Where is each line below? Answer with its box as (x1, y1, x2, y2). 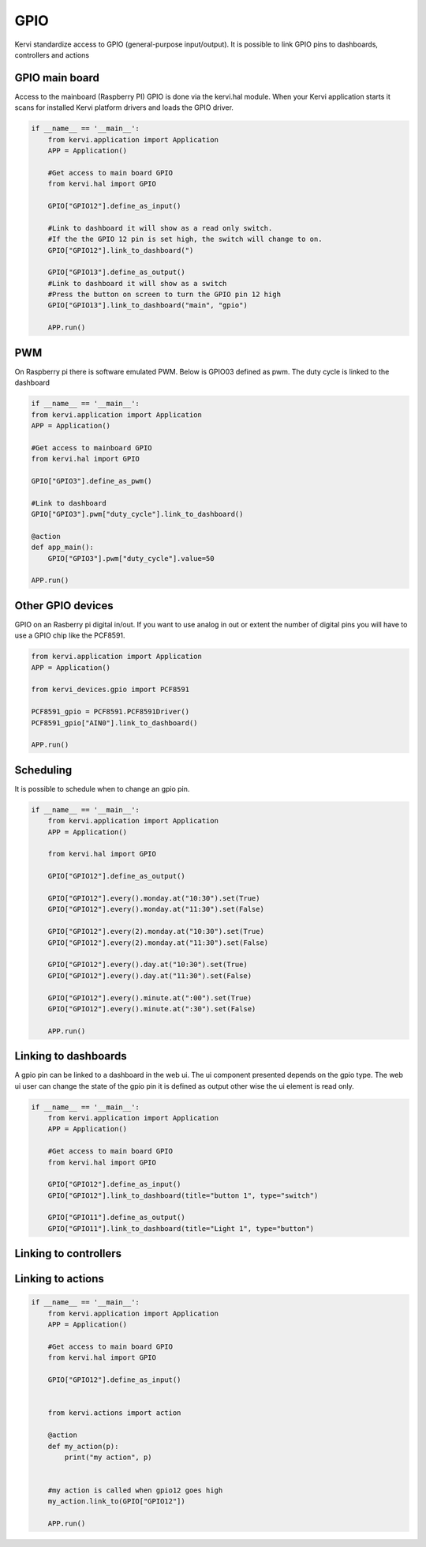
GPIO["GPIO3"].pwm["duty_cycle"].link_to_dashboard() (31, 510, 244, 519)
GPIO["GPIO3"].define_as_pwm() (31, 476, 153, 485)
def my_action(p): (47, 1442, 119, 1451)
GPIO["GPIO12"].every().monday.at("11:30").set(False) (47, 905, 264, 914)
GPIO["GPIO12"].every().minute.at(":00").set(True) (47, 993, 252, 1003)
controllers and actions (14, 50, 90, 59)
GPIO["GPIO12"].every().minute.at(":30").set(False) (47, 1004, 256, 1013)
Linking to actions (14, 1272, 104, 1285)
